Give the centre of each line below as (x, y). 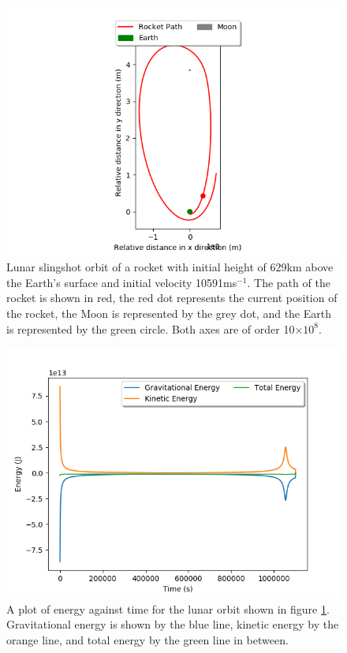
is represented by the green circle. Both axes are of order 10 (151, 328)
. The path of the (289, 282)
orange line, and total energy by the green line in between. (147, 639)
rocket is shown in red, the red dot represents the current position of (172, 298)
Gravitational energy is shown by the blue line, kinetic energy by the (173, 624)
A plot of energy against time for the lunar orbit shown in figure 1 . (168, 608)
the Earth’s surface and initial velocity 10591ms (122, 282)
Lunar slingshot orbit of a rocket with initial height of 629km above (170, 267)
